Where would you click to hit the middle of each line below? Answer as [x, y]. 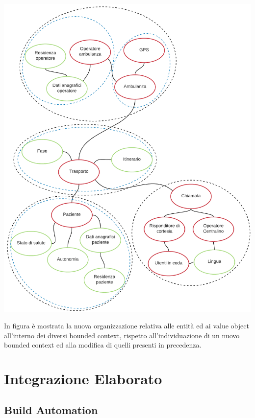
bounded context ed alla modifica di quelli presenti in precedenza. [103, 345]
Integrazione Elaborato [83, 378]
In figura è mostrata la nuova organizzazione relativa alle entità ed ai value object [127, 325]
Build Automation [51, 409]
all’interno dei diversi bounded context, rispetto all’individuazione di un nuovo [122, 335]
